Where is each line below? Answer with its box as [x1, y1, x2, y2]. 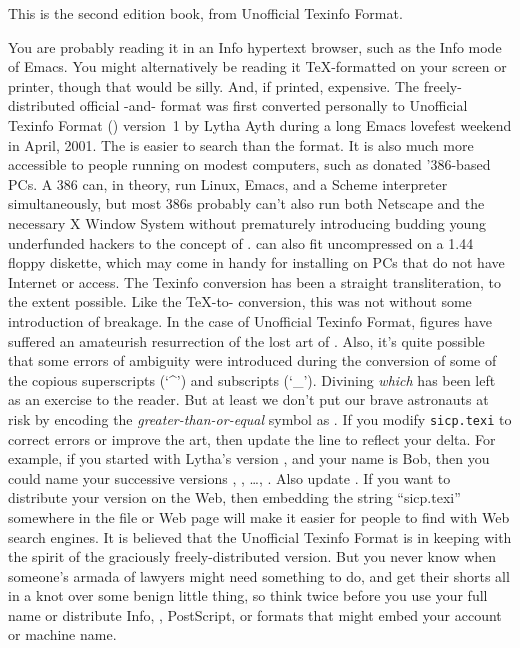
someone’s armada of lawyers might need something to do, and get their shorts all [8, 565, 510, 586]
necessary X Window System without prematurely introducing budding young [8, 212, 487, 233]
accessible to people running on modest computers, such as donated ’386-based [8, 154, 491, 175]
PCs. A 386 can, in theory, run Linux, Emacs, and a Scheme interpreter [8, 173, 448, 194]
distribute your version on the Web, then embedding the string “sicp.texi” [8, 487, 461, 508]
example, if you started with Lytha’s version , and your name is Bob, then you [8, 448, 490, 469]
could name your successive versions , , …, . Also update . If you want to [8, 467, 451, 488]
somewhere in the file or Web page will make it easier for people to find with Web [8, 506, 510, 527]
